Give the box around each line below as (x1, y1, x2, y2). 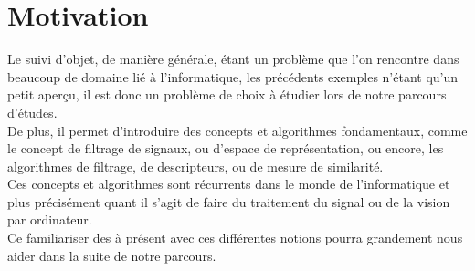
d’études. (7, 102, 58, 121)
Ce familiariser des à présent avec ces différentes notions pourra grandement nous (7, 228, 463, 247)
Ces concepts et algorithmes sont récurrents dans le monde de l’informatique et (7, 174, 450, 193)
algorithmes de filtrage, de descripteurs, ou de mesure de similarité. (7, 156, 384, 175)
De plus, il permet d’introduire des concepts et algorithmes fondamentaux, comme (7, 120, 468, 140)
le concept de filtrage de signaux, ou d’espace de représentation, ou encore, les (7, 139, 444, 158)
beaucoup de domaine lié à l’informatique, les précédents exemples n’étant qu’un (7, 67, 459, 86)
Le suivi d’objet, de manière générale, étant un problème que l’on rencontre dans (7, 49, 459, 68)
